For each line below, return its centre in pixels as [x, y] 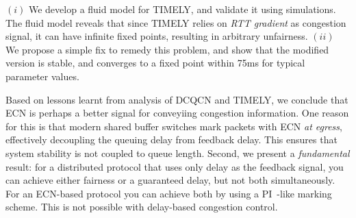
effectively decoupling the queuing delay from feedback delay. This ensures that [171, 140]
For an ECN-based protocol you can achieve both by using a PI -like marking [169, 193]
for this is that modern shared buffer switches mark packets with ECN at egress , [174, 126]
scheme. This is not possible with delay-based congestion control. [142, 207]
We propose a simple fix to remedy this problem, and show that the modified [167, 49]
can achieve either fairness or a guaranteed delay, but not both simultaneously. [170, 180]
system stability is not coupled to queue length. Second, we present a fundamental [178, 153]
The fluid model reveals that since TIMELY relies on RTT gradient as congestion [176, 22]
